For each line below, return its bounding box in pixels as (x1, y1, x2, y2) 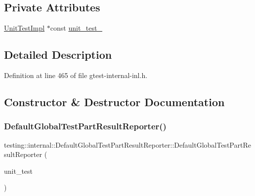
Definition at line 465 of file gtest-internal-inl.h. (4, 70, 148, 80)
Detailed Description (4, 47, 112, 62)
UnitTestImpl (4, 23, 45, 33)
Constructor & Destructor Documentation (4, 94, 225, 109)
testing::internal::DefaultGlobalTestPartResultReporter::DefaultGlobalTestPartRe (4, 139, 251, 150)
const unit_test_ (50, 23, 102, 33)
